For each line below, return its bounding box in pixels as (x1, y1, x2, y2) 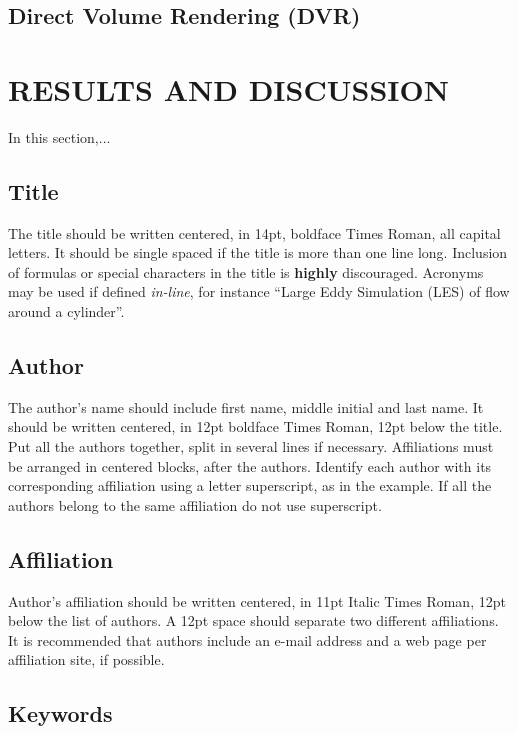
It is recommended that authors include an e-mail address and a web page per (8, 629, 487, 650)
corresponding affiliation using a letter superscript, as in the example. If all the (8, 475, 492, 496)
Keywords (8, 698, 113, 729)
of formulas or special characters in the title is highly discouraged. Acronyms (8, 261, 484, 282)
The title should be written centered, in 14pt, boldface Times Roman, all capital (8, 222, 501, 243)
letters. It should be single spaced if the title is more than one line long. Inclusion (8, 242, 508, 263)
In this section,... (8, 126, 111, 147)
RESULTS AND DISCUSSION (8, 68, 449, 109)
